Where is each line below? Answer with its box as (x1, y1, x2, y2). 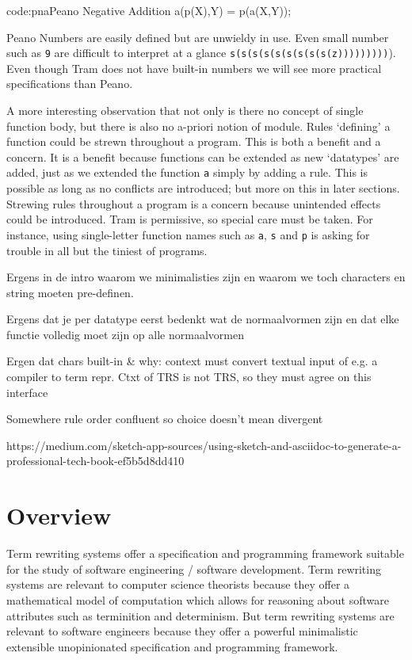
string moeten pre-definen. (6, 284, 134, 300)
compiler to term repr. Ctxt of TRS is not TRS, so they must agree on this (6, 368, 372, 385)
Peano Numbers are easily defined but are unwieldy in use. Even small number (6, 29, 389, 45)
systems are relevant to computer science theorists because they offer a (6, 576, 350, 593)
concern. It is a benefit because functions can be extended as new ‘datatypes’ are (6, 148, 399, 165)
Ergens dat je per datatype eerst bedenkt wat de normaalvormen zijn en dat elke (6, 311, 399, 327)
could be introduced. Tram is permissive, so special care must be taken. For (6, 211, 373, 227)
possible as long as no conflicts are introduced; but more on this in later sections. (6, 180, 400, 196)
